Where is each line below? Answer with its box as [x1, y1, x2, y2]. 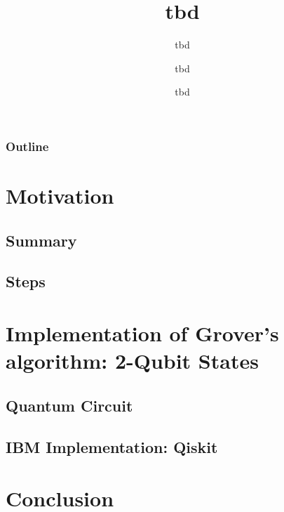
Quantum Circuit [6, 394, 133, 416]
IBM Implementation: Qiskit [6, 435, 218, 457]
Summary [6, 229, 77, 251]
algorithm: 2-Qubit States [6, 346, 259, 375]
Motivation [6, 181, 114, 210]
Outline [6, 137, 49, 155]
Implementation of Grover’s [6, 318, 279, 347]
